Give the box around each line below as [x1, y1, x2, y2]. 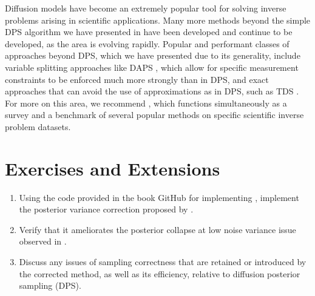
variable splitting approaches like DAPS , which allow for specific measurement [5, 61, 299, 73]
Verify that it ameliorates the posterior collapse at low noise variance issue [19, 223, 296, 235]
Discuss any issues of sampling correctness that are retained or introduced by [19, 255, 307, 268]
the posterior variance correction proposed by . [19, 203, 194, 215]
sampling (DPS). [19, 279, 81, 292]
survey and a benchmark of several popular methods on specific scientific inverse [5, 108, 304, 121]
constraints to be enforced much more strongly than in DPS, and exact [5, 73, 269, 85]
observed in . [19, 235, 67, 248]
